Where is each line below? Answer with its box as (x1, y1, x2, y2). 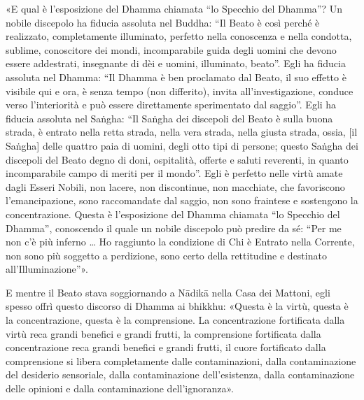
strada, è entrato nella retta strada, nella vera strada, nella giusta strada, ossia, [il (6, 124, 358, 139)
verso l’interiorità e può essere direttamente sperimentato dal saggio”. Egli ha (6, 97, 337, 112)
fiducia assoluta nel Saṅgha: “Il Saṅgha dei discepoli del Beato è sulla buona (6, 110, 333, 125)
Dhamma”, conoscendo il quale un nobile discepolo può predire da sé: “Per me (6, 220, 342, 235)
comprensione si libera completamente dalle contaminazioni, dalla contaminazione (6, 353, 356, 368)
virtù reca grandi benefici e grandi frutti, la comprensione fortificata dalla (6, 326, 321, 341)
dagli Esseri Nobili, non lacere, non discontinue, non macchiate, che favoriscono (6, 179, 345, 194)
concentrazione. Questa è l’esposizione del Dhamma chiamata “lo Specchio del (6, 206, 340, 221)
